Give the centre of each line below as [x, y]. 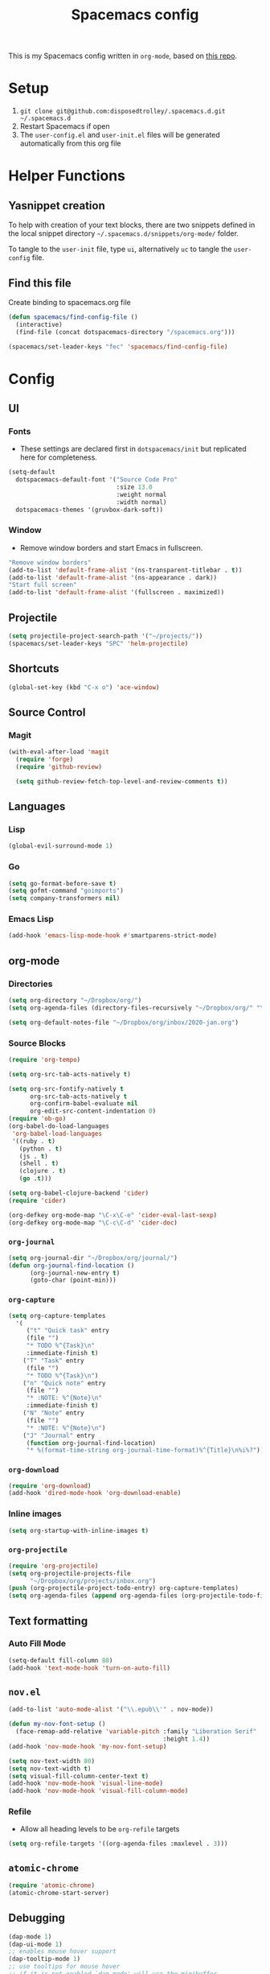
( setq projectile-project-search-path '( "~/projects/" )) [106, 636]
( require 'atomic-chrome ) [51, 1885]
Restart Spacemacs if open [65, 126]
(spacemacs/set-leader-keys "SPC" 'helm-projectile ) [98, 643]
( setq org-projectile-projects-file [70, 1573]
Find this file [40, 283]
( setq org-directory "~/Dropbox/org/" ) [75, 1001]
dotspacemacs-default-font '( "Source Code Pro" [97, 480]
